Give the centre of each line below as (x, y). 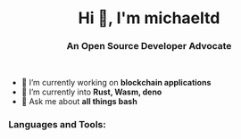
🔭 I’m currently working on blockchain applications (116, 83)
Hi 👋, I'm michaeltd (149, 18)
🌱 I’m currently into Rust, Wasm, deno (91, 92)
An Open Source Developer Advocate (149, 46)
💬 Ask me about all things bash (79, 102)
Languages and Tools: (57, 125)
